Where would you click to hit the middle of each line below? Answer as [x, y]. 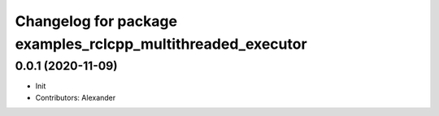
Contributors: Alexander [76, 97]
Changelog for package [96, 21]
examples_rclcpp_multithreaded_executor [161, 44]
